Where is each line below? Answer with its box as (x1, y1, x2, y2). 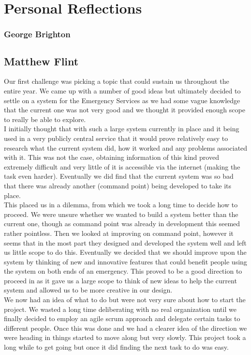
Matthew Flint (4, 53, 79, 68)
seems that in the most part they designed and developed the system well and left (4, 237, 247, 247)
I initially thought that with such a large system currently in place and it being (4, 123, 239, 134)
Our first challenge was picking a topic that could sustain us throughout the (4, 76, 229, 86)
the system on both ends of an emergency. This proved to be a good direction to (4, 266, 242, 276)
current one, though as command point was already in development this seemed (4, 218, 240, 229)
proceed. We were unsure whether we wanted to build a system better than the (4, 209, 238, 219)
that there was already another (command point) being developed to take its (4, 180, 232, 190)
